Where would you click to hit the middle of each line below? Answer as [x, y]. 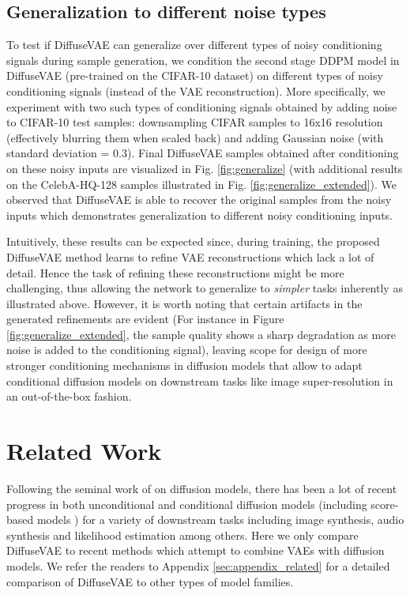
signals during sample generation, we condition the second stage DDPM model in [203, 60]
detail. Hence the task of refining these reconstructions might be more [175, 272]
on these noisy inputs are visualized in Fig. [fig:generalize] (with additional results [205, 168]
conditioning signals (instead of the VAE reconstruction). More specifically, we [196, 90]
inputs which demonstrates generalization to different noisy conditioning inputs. [199, 215]
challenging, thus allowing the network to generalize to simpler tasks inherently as [205, 288]
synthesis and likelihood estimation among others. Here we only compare [182, 535]
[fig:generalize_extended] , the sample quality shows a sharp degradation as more [201, 334]
